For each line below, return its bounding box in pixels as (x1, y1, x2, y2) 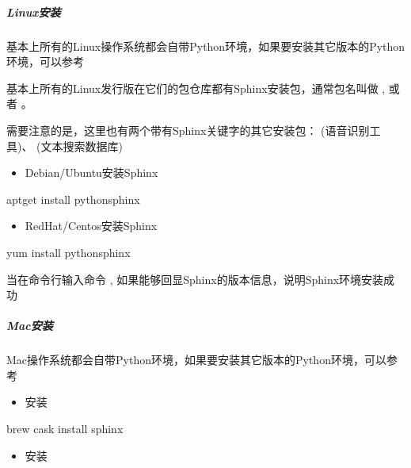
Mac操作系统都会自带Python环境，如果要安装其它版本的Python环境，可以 (6, 351, 386, 368)
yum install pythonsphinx (6, 244, 131, 260)
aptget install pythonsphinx (6, 190, 140, 207)
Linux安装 (6, 3, 61, 20)
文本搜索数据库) (40, 137, 123, 154)
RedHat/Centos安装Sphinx (25, 217, 158, 234)
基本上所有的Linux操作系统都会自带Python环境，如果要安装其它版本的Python (6, 37, 405, 54)
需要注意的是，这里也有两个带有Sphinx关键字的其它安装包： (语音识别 (6, 121, 370, 138)
